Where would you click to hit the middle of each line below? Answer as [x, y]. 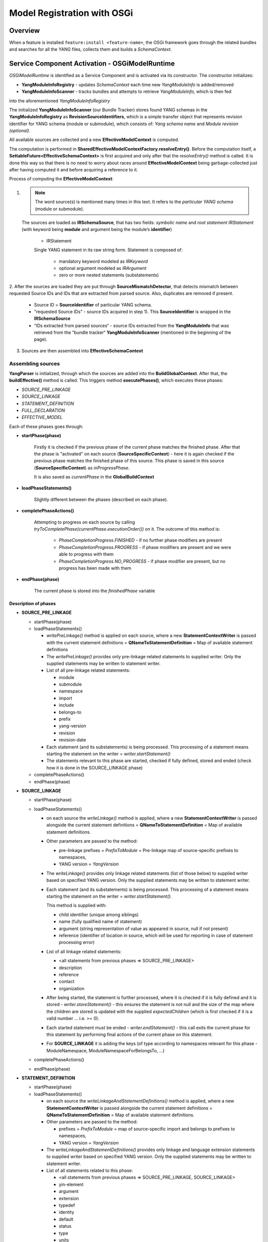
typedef [67, 1205]
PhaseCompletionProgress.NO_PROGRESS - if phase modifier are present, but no [142, 561]
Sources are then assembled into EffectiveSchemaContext [82, 351]
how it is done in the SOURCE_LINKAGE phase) [95, 768]
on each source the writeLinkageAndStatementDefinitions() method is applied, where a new [140, 1101]
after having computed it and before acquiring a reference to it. [74, 170]
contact [67, 982]
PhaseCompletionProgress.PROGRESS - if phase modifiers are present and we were [145, 547]
